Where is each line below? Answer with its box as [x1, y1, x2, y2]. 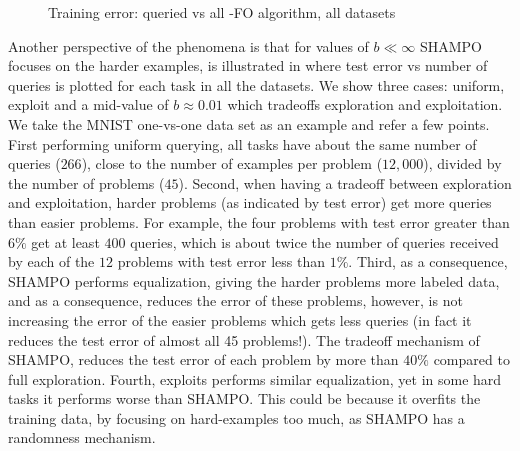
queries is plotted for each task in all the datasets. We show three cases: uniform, [8, 74, 505, 95]
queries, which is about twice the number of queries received [130, 231, 499, 252]
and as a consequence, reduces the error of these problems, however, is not [8, 290, 463, 311]
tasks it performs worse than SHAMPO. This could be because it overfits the [8, 388, 481, 409]
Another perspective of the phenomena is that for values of [8, 35, 369, 56]
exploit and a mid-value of [8, 94, 169, 115]
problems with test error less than [117, 251, 326, 272]
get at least [31, 231, 100, 252]
